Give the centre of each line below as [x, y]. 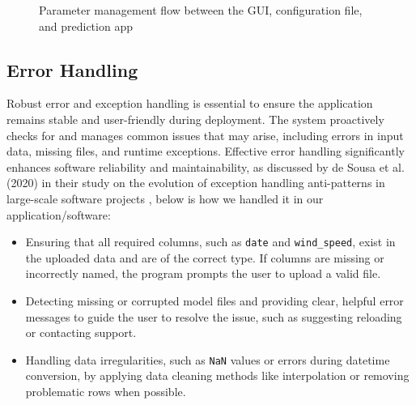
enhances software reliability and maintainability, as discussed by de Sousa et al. [206, 166]
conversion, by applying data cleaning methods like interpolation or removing [217, 375]
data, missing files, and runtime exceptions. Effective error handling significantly [206, 151]
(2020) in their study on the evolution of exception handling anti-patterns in [196, 183]
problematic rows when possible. [106, 392]
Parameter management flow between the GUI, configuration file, [201, 10]
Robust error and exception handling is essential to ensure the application [190, 103]
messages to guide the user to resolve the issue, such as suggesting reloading [214, 316]
